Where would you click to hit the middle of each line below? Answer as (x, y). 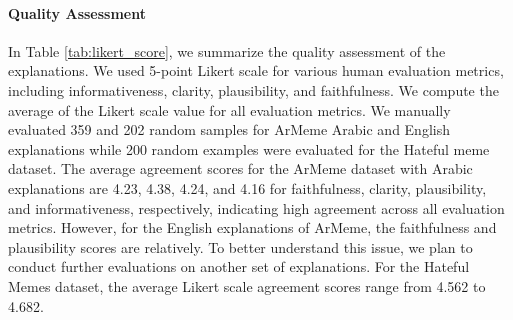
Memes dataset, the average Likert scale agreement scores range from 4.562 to (247, 285)
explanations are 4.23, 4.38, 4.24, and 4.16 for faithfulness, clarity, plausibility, (247, 187)
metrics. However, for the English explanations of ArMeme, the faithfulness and (252, 227)
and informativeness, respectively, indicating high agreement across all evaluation (256, 207)
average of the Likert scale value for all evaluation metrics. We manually (229, 109)
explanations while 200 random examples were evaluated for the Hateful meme (249, 148)
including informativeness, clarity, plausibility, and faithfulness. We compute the (253, 89)
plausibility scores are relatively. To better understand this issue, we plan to (240, 246)
